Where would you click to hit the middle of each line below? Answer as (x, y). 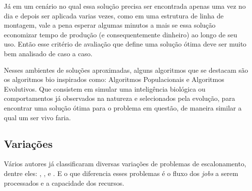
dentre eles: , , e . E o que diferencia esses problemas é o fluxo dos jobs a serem (121, 173)
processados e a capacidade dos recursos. (64, 183)
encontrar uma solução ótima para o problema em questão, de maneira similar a (123, 107)
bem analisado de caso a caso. (48, 53)
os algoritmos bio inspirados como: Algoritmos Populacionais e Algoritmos (114, 79)
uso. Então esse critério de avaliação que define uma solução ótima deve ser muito (125, 44)
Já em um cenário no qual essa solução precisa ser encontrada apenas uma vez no (125, 6)
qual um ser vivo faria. (38, 117)
